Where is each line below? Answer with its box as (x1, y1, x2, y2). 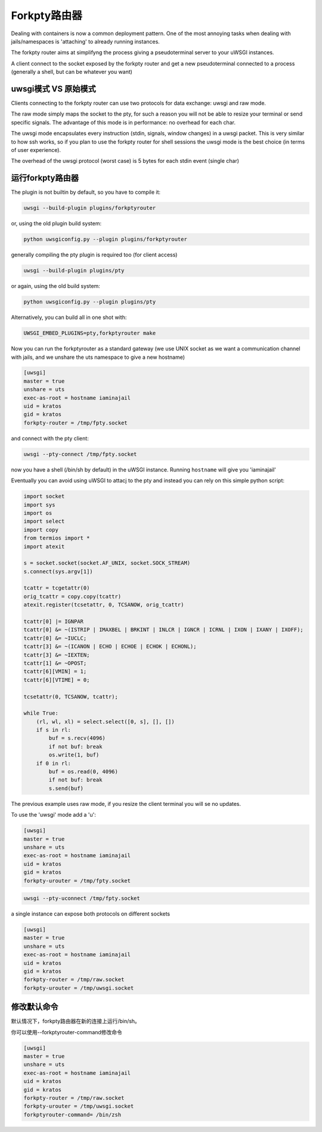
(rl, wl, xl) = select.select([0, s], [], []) (36, 718, 175, 725)
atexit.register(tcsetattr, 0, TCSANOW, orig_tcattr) (23, 601, 184, 608)
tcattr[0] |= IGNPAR (23, 618, 83, 625)
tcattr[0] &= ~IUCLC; (23, 635, 87, 641)
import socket (23, 493, 65, 500)
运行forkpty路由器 (11, 173, 79, 183)
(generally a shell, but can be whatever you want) (11, 69, 132, 76)
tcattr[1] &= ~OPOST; (23, 659, 87, 666)
